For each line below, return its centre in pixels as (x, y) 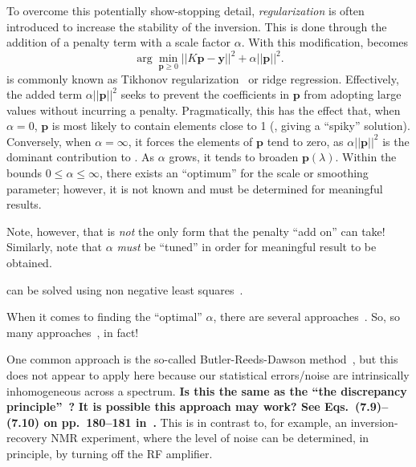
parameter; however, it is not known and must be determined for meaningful (195, 188)
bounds (24, 173)
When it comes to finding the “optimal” (104, 317)
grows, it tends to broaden (234, 157)
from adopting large (353, 94)
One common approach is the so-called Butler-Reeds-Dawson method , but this (202, 359)
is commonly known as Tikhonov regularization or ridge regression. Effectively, (203, 78)
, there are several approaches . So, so (307, 317)
